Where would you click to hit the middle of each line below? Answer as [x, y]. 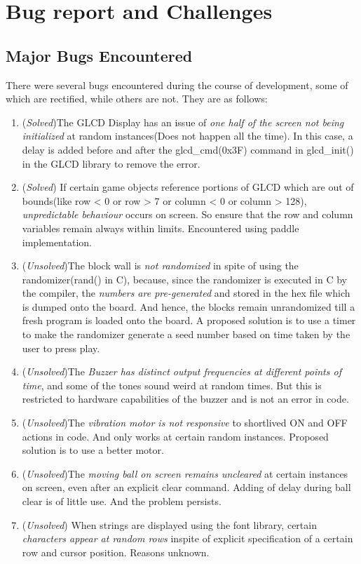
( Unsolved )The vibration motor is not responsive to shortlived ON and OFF [185, 423]
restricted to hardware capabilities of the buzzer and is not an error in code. [185, 399]
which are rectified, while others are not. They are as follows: [137, 99]
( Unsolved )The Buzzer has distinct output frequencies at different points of [182, 371]
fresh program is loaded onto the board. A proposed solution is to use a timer [189, 320]
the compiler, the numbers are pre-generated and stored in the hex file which [186, 293]
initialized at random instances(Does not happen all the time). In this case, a [188, 136]
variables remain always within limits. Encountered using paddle [161, 228]
